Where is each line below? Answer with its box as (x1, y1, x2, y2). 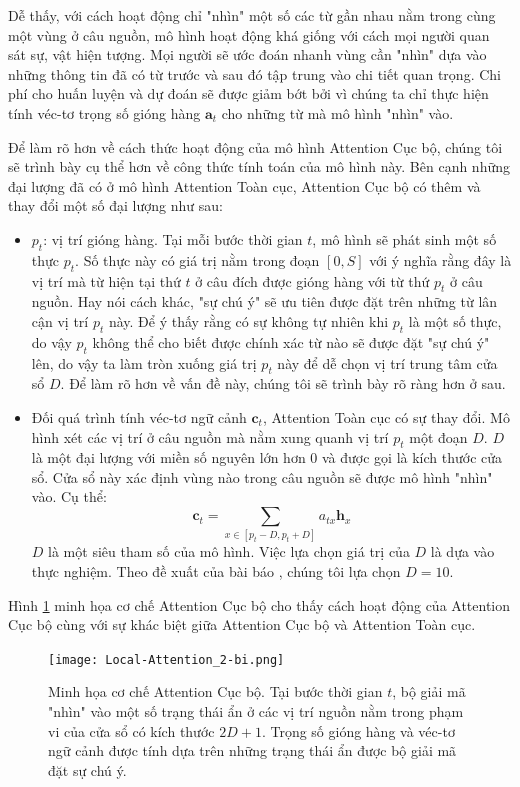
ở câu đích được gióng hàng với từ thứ (195, 270, 430, 291)
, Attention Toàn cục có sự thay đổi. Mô (262, 406, 510, 427)
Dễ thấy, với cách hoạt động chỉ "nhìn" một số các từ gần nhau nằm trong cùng (8, 5, 496, 25)
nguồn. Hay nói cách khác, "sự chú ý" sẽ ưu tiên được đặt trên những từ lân (31, 291, 498, 312)
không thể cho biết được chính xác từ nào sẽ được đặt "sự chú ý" (92, 331, 490, 352)
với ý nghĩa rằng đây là (369, 249, 512, 270)
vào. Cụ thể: (31, 486, 107, 507)
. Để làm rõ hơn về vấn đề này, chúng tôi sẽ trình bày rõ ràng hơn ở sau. (60, 373, 506, 394)
